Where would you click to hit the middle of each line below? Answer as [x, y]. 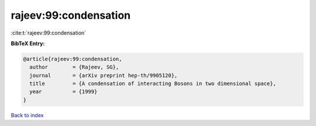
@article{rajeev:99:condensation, [73, 59]
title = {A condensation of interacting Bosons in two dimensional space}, [153, 84]
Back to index [27, 115]
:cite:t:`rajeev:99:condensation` [49, 33]
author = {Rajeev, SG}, [74, 67]
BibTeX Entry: [28, 43]
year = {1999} [63, 92]
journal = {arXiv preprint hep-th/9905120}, [104, 75]
